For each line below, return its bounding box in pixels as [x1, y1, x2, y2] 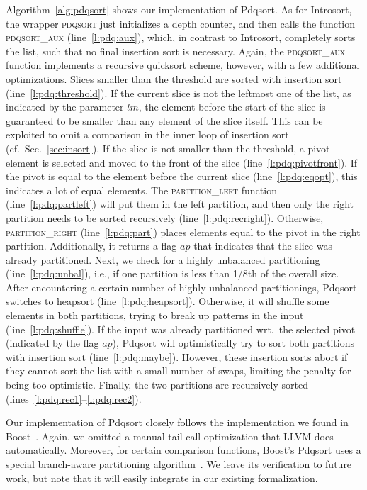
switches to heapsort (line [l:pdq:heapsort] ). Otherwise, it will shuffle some [6, 294, 329, 308]
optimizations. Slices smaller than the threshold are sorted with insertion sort [6, 71, 342, 86]
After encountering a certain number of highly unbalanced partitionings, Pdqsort [6, 279, 357, 294]
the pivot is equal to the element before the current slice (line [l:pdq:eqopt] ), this [6, 169, 358, 184]
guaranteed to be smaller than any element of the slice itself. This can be [6, 113, 323, 128]
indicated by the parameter [6, 99, 124, 114]
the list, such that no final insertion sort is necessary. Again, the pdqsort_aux [6, 43, 346, 58]
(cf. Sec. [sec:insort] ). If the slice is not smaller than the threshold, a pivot [6, 140, 330, 155]
